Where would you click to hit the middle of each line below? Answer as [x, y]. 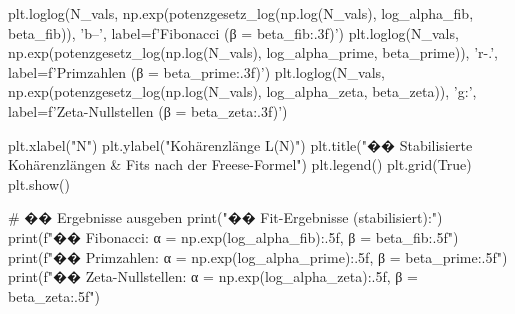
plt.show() [39, 183]
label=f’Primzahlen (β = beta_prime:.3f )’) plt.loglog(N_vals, [197, 71]
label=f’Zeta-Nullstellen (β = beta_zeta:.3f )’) [148, 110]
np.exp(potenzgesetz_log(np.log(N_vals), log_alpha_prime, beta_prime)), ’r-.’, [253, 52]
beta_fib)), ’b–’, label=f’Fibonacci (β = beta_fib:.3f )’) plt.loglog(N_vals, [233, 32]
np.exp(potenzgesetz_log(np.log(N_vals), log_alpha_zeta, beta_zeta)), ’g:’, [242, 91]
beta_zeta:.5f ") [54, 295]
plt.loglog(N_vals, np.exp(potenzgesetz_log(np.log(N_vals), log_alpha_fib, [241, 13]
